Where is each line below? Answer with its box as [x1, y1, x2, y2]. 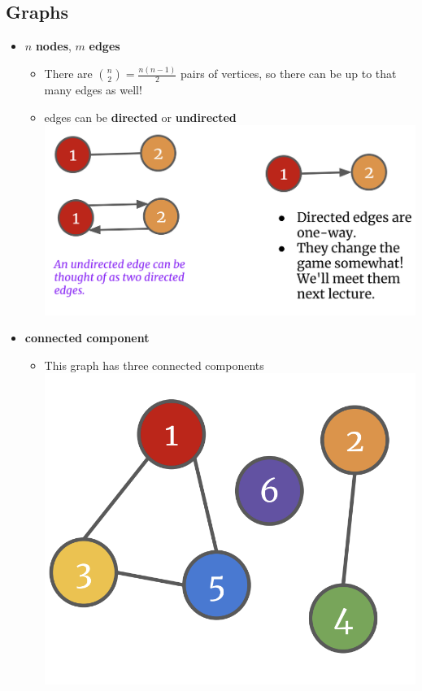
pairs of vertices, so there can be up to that [180, 65, 397, 82]
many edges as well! [44, 81, 142, 98]
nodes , [35, 37, 72, 54]
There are [44, 65, 93, 82]
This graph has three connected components [44, 356, 264, 373]
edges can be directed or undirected [44, 108, 237, 125]
